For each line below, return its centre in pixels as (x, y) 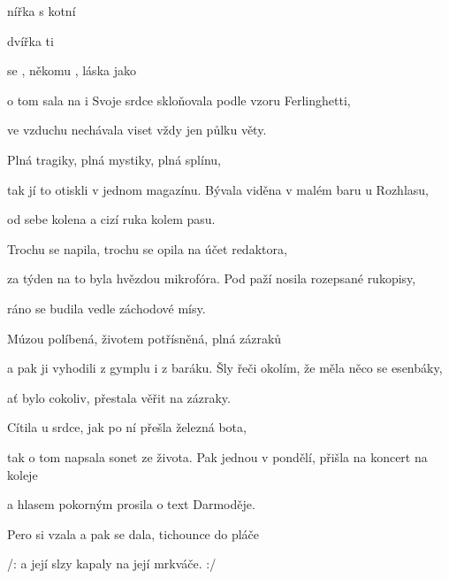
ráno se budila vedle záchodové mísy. (107, 308)
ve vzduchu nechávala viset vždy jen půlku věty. (137, 130)
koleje (23, 474)
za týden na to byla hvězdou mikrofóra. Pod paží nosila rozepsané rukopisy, (212, 278)
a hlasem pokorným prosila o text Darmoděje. (131, 504)
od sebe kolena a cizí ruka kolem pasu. (111, 219)
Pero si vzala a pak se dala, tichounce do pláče (133, 533)
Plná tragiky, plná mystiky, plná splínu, (114, 159)
